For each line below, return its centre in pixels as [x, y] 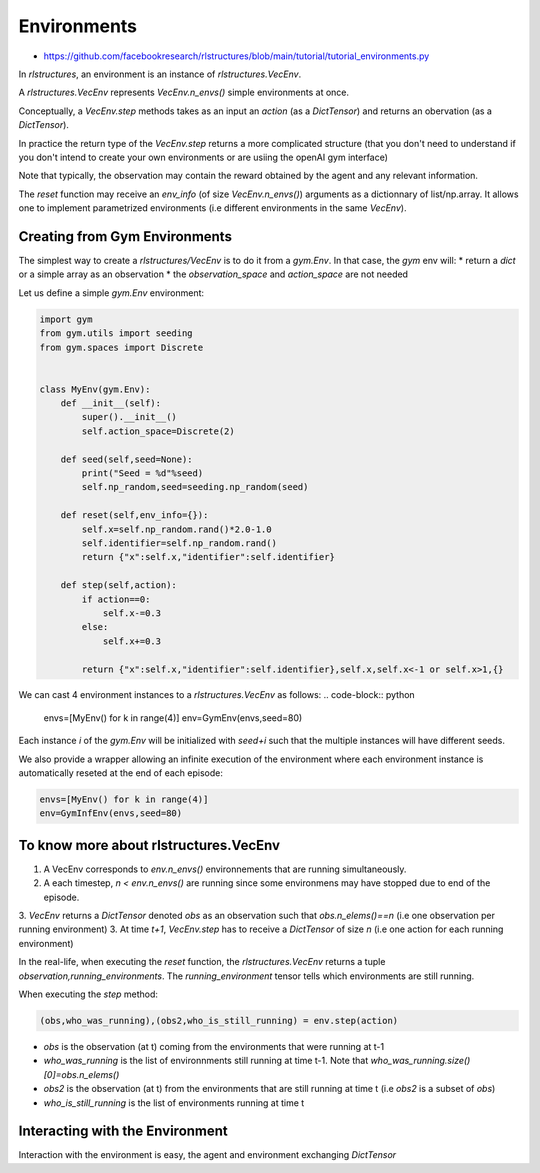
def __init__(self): [111, 403]
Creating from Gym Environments [125, 236]
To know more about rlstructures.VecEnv [149, 845]
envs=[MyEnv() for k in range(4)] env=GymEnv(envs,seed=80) [173, 717]
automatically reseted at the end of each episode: [121, 773]
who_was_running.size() [420, 1061]
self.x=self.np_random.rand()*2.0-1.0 [176, 529]
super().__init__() [129, 417]
